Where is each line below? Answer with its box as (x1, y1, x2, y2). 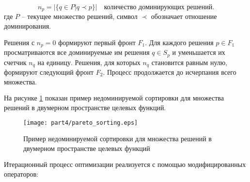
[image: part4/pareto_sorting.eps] (23, 119, 138, 127)
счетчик (4, 57, 27, 67)
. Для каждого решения (145, 37, 214, 47)
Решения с (4, 37, 35, 47)
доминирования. (4, 21, 51, 31)
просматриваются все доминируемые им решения (4, 47, 150, 57)
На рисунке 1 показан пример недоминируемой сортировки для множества (4, 93, 224, 103)
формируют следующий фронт (4, 67, 94, 77)
